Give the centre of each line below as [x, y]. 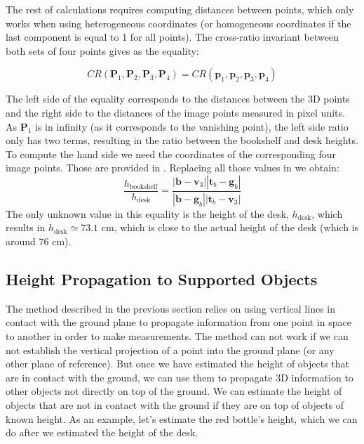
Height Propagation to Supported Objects [162, 279]
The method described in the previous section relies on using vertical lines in [170, 308]
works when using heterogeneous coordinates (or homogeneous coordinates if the [178, 23]
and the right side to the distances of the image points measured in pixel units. [175, 112]
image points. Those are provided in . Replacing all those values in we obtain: [173, 168]
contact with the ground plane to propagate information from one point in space [178, 322]
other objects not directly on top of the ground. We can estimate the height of [174, 391]
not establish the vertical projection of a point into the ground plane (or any [170, 350]
